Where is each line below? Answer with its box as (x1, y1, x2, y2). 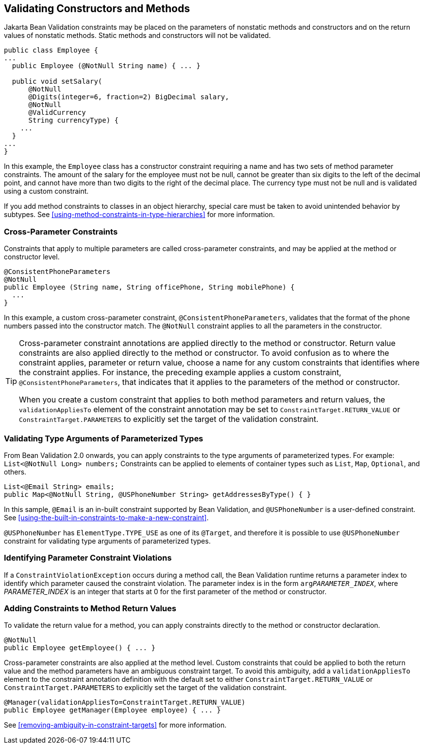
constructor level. (4, 253, 60, 261)
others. (4, 467, 27, 476)
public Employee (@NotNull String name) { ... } (12, 62, 201, 70)
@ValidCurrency (28, 109, 86, 117)
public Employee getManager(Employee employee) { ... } (4, 706, 221, 714)
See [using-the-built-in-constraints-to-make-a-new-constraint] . (4, 513, 209, 522)
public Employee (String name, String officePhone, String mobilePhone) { (4, 283, 295, 292)
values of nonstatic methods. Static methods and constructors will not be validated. (4, 31, 271, 40)
